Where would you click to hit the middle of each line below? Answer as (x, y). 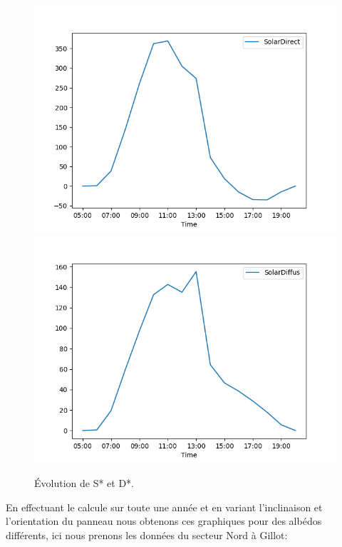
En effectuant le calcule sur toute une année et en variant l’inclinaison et (164, 507)
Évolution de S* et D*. (84, 483)
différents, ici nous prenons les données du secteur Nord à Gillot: (147, 535)
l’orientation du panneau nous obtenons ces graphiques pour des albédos (164, 521)
